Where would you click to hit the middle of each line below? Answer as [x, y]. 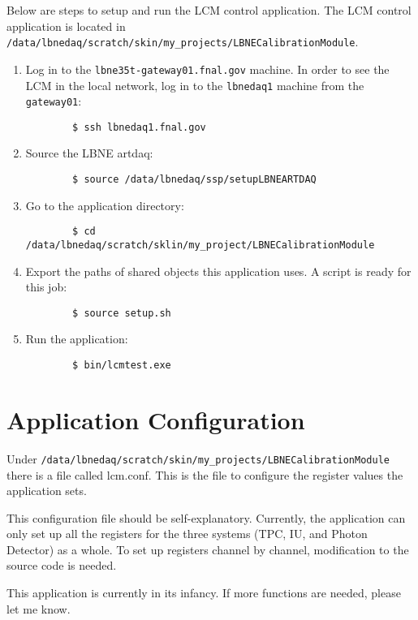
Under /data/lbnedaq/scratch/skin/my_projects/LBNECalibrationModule [198, 458]
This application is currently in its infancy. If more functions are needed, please [204, 593]
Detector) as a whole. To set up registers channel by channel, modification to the [208, 549]
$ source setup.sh [122, 313]
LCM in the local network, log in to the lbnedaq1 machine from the [195, 85]
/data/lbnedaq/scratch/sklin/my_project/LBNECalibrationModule [200, 245]
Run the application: [77, 339]
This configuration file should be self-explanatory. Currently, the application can [206, 517]
